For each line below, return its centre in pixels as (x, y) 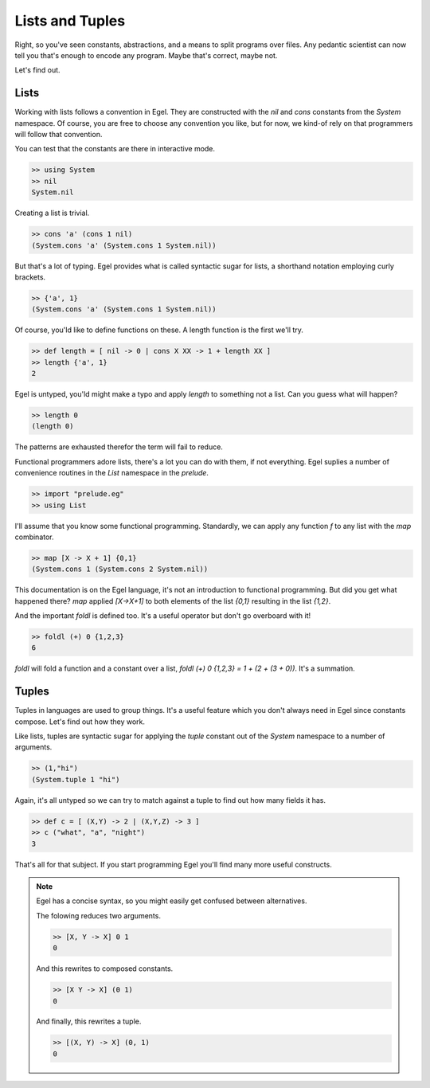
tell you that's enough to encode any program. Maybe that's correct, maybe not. (146, 55)
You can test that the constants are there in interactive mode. (115, 149)
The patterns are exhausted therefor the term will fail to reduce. (119, 447)
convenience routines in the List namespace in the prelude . (111, 473)
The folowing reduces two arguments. (98, 915)
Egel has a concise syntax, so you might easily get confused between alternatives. (172, 901)
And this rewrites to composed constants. (105, 969)
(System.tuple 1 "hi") (76, 779)
